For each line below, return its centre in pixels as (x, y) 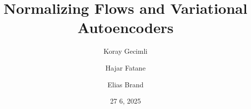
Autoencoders (125, 27)
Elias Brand (125, 84)
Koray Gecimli (125, 51)
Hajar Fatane (125, 67)
